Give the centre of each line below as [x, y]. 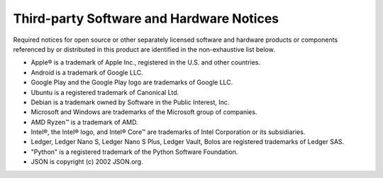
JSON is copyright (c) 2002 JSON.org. [87, 162]
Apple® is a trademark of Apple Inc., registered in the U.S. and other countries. [146, 62]
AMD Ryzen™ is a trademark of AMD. [84, 122]
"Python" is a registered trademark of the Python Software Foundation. [134, 152]
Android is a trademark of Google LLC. [87, 72]
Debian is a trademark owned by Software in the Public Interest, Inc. [130, 102]
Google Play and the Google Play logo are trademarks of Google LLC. [132, 82]
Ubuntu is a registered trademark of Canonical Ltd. [105, 92]
